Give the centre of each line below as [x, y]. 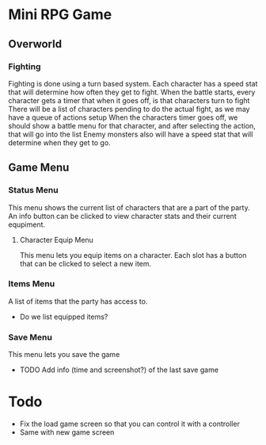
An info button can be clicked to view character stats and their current [122, 216]
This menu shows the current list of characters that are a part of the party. [129, 207]
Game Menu [39, 168]
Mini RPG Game [60, 15]
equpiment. [27, 224]
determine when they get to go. [59, 142]
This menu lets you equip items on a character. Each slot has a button [133, 255]
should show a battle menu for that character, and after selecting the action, [132, 125]
